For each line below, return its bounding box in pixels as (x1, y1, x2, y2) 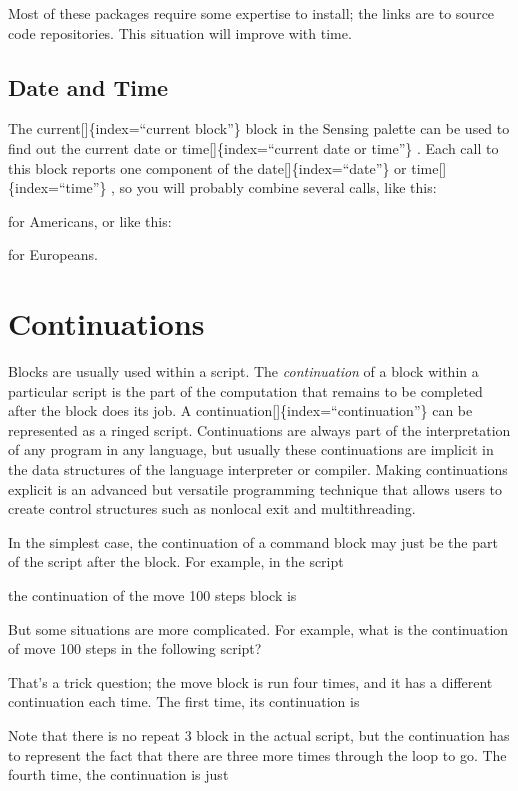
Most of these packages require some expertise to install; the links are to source (8, 3, 495, 23)
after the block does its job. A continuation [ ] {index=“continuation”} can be (8, 400, 473, 421)
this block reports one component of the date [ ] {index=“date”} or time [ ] (8, 157, 447, 178)
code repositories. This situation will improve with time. (8, 22, 352, 43)
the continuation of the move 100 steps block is (8, 585, 297, 606)
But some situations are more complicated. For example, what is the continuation (8, 618, 509, 639)
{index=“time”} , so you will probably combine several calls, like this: (8, 177, 437, 198)
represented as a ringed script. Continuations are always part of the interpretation (8, 419, 511, 440)
